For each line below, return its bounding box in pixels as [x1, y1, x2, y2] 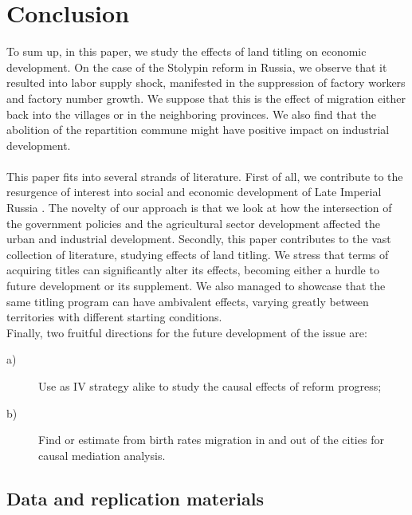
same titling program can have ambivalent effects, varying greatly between [6, 293, 369, 309]
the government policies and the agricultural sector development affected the [6, 214, 380, 231]
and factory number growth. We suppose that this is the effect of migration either [6, 89, 406, 106]
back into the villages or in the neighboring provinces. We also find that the [6, 105, 376, 122]
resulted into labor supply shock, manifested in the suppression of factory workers [6, 74, 406, 91]
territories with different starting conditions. [6, 309, 222, 325]
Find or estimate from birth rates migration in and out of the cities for [38, 431, 384, 448]
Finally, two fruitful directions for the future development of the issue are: [6, 324, 367, 340]
